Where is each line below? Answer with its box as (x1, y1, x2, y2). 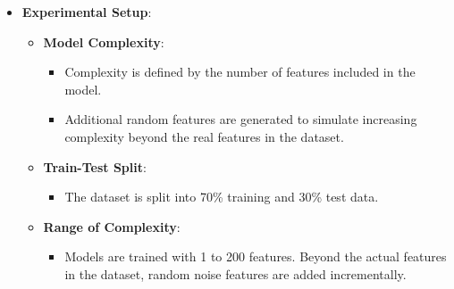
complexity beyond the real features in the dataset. (64, 127, 344, 145)
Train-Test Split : (43, 157, 147, 176)
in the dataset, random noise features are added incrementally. (64, 264, 407, 283)
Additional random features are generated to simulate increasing (64, 110, 417, 128)
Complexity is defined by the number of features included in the (64, 62, 416, 81)
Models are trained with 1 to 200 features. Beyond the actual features (64, 247, 447, 266)
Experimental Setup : (21, 3, 152, 21)
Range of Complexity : (43, 217, 181, 235)
